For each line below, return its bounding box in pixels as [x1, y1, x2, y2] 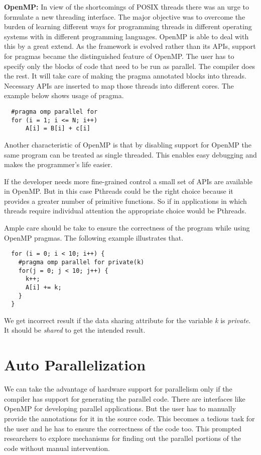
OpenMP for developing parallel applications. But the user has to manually [4, 403, 236, 414]
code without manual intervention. [4, 442, 110, 453]
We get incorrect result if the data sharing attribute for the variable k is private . [4, 315, 251, 325]
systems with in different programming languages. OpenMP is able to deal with [4, 31, 249, 41]
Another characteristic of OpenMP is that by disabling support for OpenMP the [4, 139, 251, 149]
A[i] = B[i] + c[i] [25, 125, 90, 132]
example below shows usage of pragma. [4, 90, 124, 101]
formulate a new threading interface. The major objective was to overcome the [4, 11, 245, 22]
